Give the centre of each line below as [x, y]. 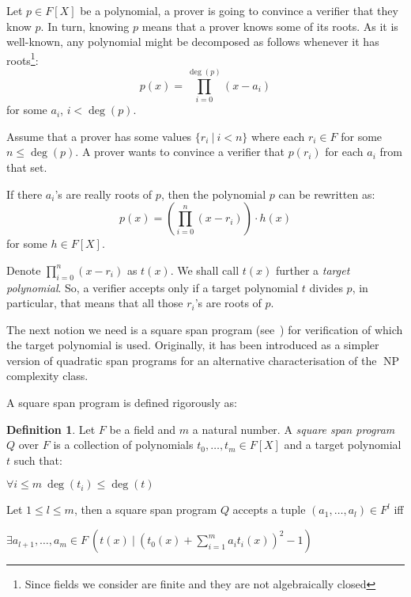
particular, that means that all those [95, 303]
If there [25, 194]
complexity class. [47, 376]
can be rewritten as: [327, 194]
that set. [27, 167]
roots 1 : [23, 59]
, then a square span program [145, 510]
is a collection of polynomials [123, 445]
